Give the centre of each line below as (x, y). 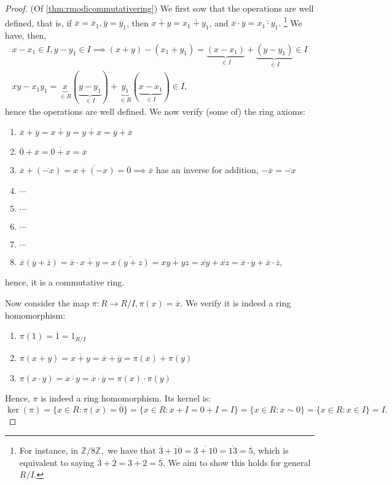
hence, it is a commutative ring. (65, 282)
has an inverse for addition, (207, 170)
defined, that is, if (38, 22)
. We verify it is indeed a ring (236, 303)
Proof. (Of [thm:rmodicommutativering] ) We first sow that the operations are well (159, 8)
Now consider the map (47, 303)
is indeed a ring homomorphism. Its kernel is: (126, 398)
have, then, (26, 35)
